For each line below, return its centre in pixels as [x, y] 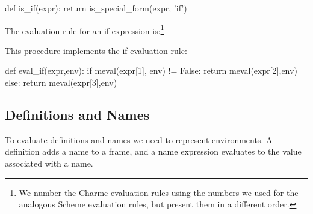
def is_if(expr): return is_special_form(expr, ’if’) [96, 8]
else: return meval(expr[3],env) [61, 82]
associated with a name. [49, 163]
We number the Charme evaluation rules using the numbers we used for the [159, 192]
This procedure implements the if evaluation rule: [96, 50]
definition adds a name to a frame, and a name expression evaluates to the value [153, 151]
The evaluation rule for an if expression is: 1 [85, 29]
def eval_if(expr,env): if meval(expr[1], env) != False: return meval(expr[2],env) [151, 70]
